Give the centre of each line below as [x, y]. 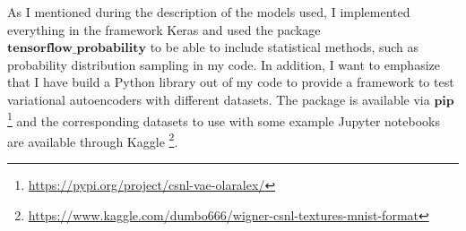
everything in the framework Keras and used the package [164, 29]
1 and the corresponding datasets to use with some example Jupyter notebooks [224, 119]
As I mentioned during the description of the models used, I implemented [209, 12]
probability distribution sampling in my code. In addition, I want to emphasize [224, 64]
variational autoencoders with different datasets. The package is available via [219, 99]
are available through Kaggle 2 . [93, 140]
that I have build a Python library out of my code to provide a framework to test [231, 82]
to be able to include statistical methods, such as [285, 47]
